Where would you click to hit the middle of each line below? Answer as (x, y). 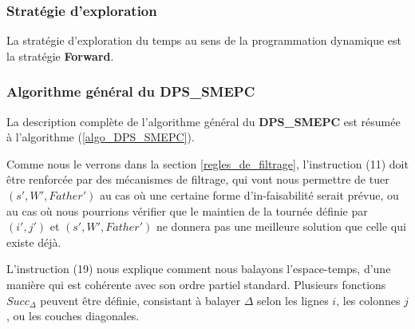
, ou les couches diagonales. (73, 316)
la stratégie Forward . (60, 55)
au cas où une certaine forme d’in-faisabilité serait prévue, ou (249, 195)
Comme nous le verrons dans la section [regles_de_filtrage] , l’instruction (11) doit (207, 163)
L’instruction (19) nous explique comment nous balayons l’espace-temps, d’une (199, 269)
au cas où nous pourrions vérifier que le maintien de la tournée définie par (187, 210)
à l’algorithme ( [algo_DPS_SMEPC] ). (101, 137)
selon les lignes (293, 300)
